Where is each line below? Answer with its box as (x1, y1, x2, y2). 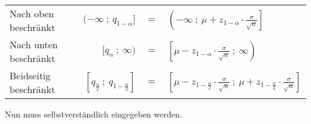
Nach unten (10, 38, 58, 51)
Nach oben (10, 7, 54, 20)
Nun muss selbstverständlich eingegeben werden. (5, 108, 182, 120)
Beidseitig (10, 69, 51, 82)
